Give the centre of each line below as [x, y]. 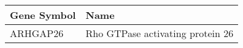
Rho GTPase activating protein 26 [160, 33]
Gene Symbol [43, 15]
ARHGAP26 [37, 33]
